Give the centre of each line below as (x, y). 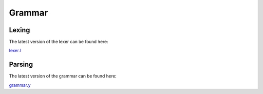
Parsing (21, 65)
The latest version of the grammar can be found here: (63, 76)
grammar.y (20, 85)
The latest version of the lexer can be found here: (58, 42)
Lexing (19, 30)
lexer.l (15, 51)
